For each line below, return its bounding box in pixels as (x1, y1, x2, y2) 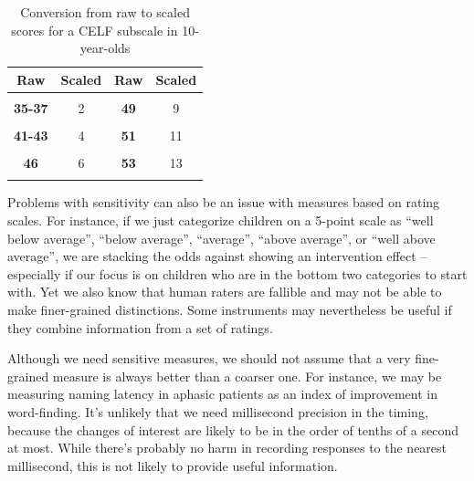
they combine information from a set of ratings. (7, 318, 273, 337)
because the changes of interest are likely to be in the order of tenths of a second (7, 420, 458, 439)
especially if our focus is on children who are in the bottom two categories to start (7, 264, 468, 283)
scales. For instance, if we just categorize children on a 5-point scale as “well (7, 211, 434, 229)
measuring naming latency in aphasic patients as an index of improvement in (7, 384, 437, 403)
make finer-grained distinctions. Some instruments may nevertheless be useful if (7, 299, 452, 319)
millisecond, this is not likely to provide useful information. (7, 455, 338, 475)
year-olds (79, 38, 131, 58)
